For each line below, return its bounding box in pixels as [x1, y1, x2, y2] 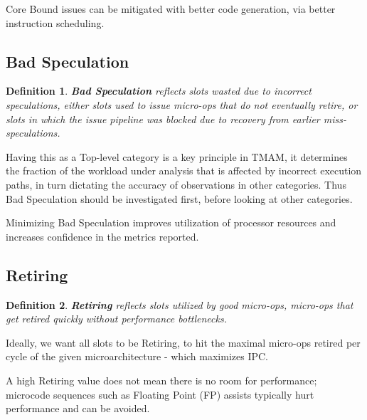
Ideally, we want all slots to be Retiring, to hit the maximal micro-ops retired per [6, 335, 361, 350]
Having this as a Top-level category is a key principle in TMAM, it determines [6, 149, 348, 164]
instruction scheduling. [6, 15, 105, 30]
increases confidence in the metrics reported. [6, 229, 199, 243]
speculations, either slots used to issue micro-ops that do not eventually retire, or [6, 97, 358, 112]
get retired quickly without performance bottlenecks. [6, 311, 227, 326]
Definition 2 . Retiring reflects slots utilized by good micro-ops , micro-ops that [6, 297, 353, 312]
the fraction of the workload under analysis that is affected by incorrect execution [6, 163, 362, 178]
